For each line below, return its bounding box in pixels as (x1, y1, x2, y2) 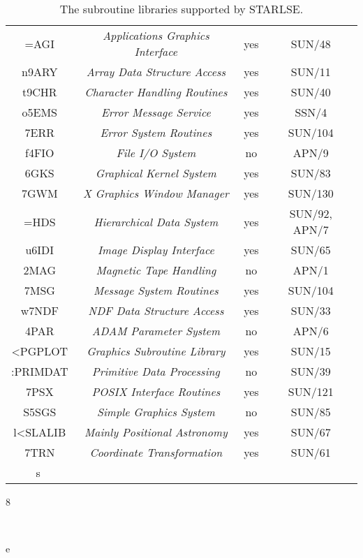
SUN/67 (290, 424, 331, 440)
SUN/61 (290, 444, 331, 460)
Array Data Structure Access (86, 64, 226, 80)
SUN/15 (290, 343, 331, 359)
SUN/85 (290, 404, 331, 420)
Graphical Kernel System (95, 165, 216, 181)
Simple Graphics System (96, 404, 215, 420)
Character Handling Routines (84, 84, 228, 100)
